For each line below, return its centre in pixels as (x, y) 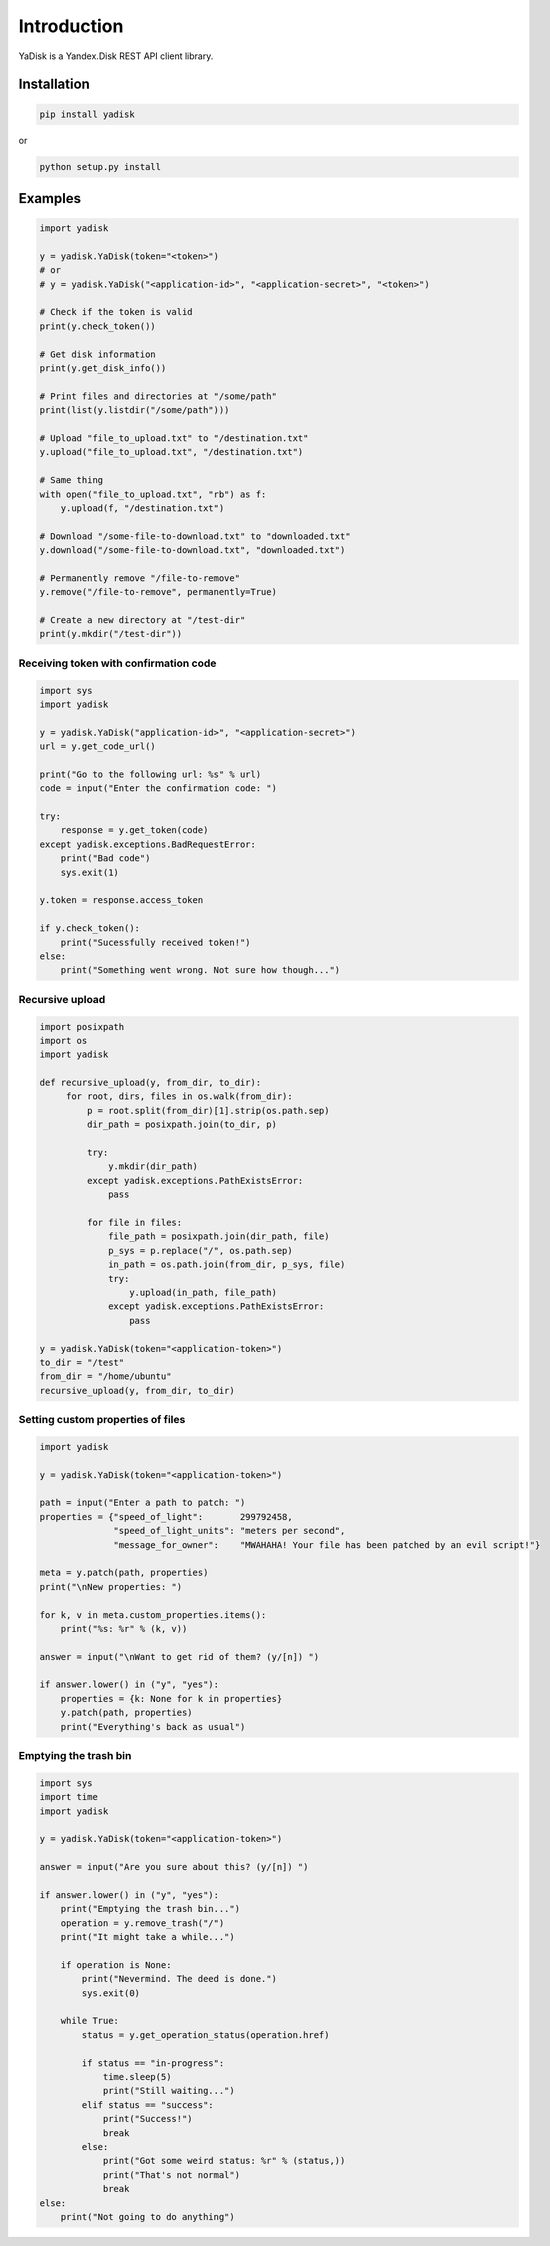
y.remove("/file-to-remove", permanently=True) (158, 592)
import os (63, 1040)
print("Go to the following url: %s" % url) (150, 774)
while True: (90, 2021)
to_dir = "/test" (82, 1362)
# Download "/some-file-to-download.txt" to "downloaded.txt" (195, 536)
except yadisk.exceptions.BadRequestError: (148, 844)
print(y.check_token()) (98, 326)
